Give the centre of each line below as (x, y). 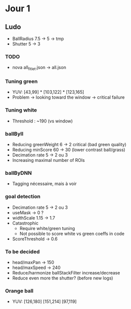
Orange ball (19, 291)
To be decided (22, 251)
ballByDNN (18, 173)
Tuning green (21, 81)
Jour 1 (18, 9)
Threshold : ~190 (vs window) (42, 121)
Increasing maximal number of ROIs (49, 160)
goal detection (23, 196)
